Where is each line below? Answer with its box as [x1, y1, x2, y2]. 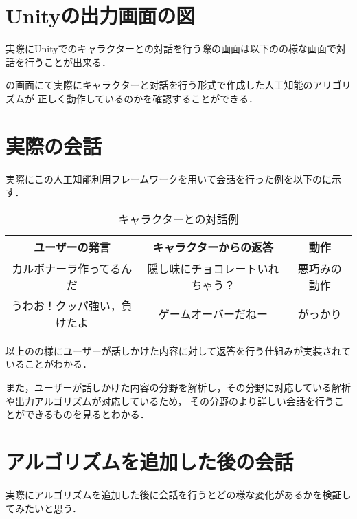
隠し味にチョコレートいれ [147, 260, 279, 276]
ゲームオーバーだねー [158, 305, 268, 322]
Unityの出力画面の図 [5, 1, 196, 30]
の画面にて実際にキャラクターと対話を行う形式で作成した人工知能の [5, 78, 313, 92]
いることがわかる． [5, 357, 92, 371]
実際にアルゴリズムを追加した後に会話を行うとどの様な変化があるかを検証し [5, 487, 352, 501]
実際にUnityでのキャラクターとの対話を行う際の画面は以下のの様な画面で [5, 41, 336, 56]
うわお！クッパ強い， [11, 297, 122, 313]
